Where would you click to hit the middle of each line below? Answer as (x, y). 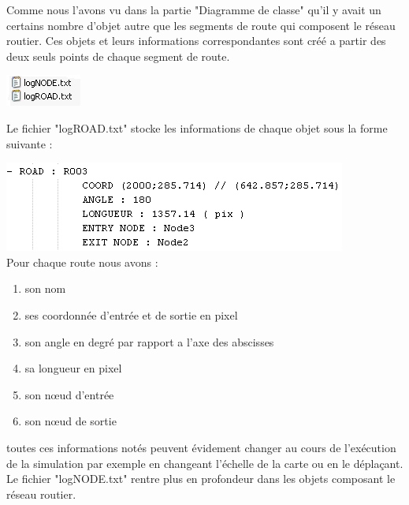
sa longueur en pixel (73, 368)
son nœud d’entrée (69, 394)
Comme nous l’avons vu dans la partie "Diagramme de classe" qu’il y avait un (194, 9)
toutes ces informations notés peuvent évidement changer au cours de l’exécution (201, 447)
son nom (45, 288)
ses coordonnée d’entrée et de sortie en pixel (131, 314)
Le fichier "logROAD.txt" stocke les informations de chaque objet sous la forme (197, 127)
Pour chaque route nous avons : (82, 262)
